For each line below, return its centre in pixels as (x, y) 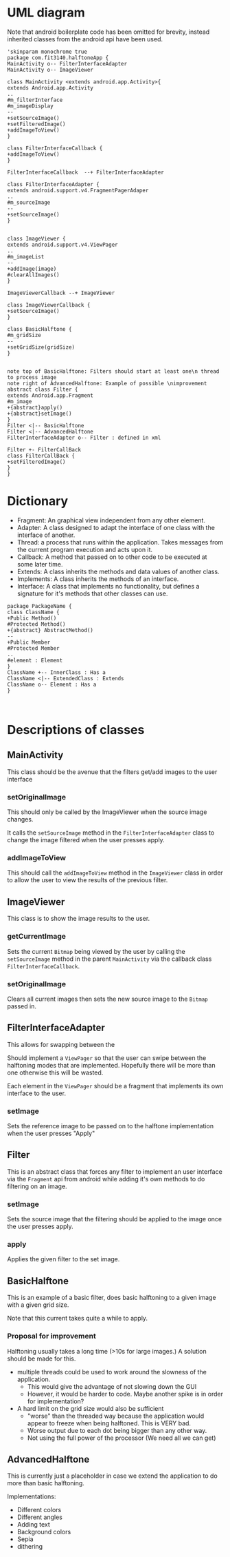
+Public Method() (32, 618)
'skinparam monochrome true (47, 52)
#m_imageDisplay (30, 106)
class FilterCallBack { (41, 456)
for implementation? (56, 1401)
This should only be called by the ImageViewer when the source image (107, 812)
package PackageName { (39, 606)
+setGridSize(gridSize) (41, 347)
